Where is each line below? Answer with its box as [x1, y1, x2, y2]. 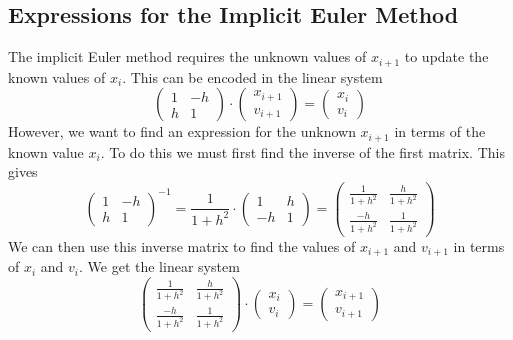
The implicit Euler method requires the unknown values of [8, 46, 367, 67]
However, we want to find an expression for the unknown [8, 121, 356, 142]
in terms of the [394, 121, 486, 142]
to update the [404, 46, 489, 67]
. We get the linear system [79, 256, 240, 277]
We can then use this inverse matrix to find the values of [8, 235, 356, 256]
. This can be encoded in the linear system [122, 66, 383, 87]
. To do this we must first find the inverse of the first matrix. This [100, 141, 505, 162]
